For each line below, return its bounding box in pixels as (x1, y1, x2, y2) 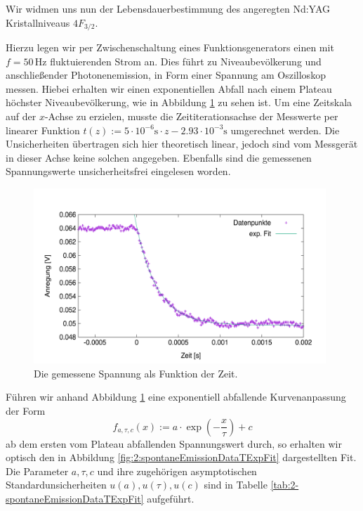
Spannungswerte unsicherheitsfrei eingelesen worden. (6, 164, 231, 179)
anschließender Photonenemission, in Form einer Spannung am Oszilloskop (6, 67, 326, 82)
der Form (6, 403, 46, 418)
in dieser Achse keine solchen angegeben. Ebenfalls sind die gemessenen (6, 150, 312, 164)
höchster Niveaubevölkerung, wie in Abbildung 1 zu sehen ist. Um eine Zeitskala (6, 95, 352, 110)
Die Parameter (6, 463, 69, 478)
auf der (6, 109, 37, 124)
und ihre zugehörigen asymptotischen (97, 463, 257, 478)
